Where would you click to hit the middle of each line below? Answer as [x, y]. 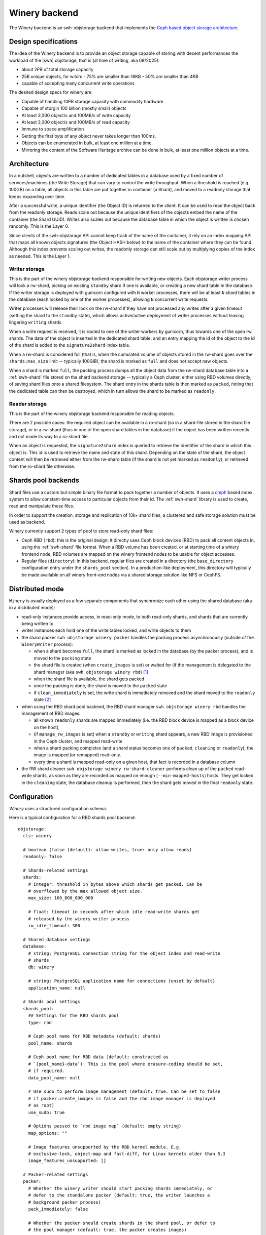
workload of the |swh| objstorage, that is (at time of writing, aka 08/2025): [84, 60]
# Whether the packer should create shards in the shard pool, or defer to [121, 1223]
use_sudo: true [46, 1112]
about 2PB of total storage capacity [57, 70]
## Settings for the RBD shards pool [73, 1016]
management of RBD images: [51, 713]
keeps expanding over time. [37, 196]
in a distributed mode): [32, 608]
